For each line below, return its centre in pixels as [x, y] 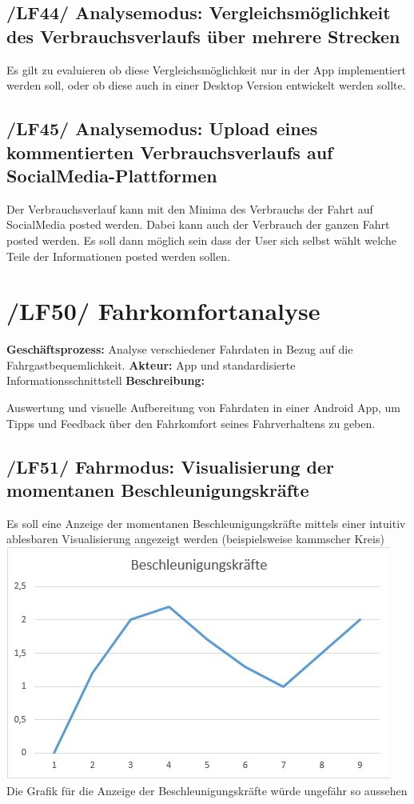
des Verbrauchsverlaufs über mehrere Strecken [203, 36]
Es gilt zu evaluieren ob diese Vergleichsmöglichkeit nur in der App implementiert [206, 69]
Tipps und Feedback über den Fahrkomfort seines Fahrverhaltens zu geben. [191, 423]
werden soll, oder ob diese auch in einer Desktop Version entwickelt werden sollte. [206, 85]
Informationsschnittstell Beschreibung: [105, 380]
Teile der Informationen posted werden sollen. [118, 256]
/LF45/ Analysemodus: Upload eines [162, 128]
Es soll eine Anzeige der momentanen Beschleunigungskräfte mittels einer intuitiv [206, 523]
